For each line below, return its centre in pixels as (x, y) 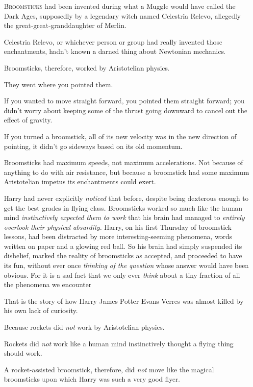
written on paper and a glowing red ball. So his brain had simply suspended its (123, 246)
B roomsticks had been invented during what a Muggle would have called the (120, 6)
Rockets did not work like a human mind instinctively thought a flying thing (119, 343)
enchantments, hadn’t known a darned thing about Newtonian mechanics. (115, 51)
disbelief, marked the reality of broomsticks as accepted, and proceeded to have (123, 255)
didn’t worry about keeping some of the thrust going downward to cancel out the (126, 110)
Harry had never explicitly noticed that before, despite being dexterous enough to (126, 198)
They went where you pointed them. (59, 84)
